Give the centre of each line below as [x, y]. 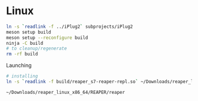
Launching [19, 66]
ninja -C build [25, 43]
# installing [22, 76]
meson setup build [29, 32]
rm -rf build [22, 54]
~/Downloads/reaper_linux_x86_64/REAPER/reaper [66, 92]
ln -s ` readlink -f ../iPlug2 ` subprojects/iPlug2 [70, 27]
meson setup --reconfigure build [47, 38]
